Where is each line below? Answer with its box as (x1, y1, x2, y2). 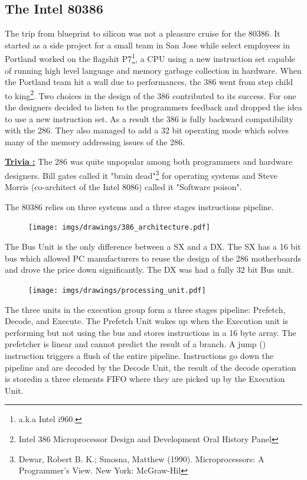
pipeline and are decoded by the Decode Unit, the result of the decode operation (5, 361, 296, 373)
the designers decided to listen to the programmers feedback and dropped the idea (5, 101, 302, 113)
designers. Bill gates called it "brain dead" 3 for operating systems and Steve (5, 168, 278, 181)
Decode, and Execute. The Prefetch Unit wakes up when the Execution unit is (5, 315, 289, 327)
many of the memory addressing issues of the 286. (5, 135, 185, 148)
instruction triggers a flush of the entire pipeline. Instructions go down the (5, 349, 274, 361)
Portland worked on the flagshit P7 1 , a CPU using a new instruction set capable (5, 51, 295, 65)
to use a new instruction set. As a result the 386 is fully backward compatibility (5, 112, 294, 125)
